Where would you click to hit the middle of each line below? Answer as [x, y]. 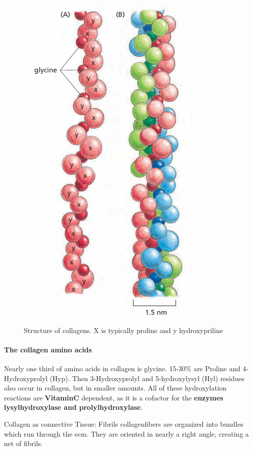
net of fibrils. [24, 443]
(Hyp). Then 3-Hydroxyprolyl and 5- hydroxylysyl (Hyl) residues [147, 378]
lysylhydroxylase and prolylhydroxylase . [74, 407]
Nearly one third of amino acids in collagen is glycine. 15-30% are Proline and [122, 368]
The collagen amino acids [48, 349]
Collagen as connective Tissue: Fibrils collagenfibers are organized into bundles [124, 423]
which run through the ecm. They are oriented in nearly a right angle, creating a [126, 433]
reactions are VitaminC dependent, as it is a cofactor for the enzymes [114, 397]
